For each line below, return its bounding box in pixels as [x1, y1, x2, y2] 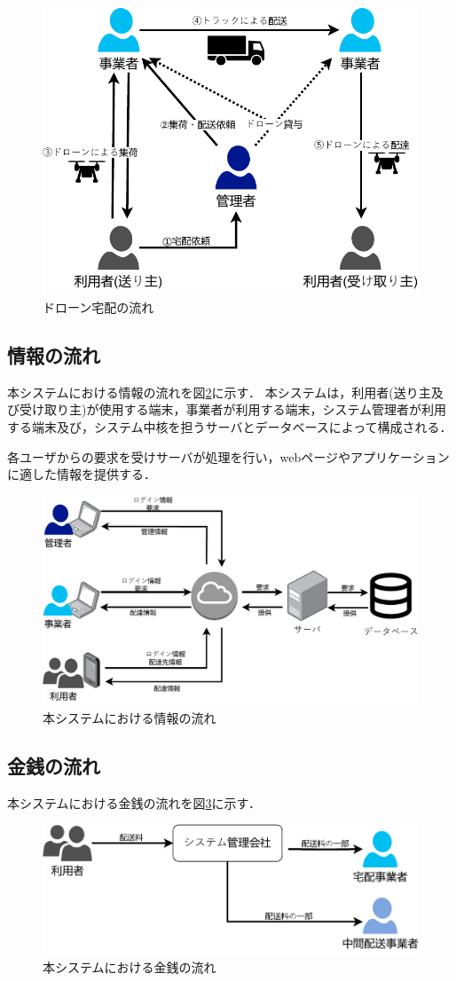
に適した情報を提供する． [7, 465, 156, 483]
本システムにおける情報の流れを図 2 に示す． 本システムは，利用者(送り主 [7, 382, 431, 401]
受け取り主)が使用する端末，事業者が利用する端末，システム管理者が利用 [19, 400, 447, 419]
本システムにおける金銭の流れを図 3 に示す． [7, 793, 262, 812]
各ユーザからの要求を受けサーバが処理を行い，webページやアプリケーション [7, 447, 450, 466]
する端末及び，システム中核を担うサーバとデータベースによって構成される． [7, 418, 452, 436]
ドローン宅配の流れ [43, 298, 154, 317]
